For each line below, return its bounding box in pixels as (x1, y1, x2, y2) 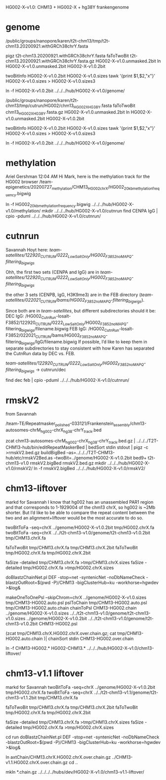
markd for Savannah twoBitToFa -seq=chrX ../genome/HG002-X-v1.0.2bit (5, 684, 156, 690)
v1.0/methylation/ (5, 208, 41, 213)
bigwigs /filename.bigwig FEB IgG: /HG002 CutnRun (21, 326, 119, 333)
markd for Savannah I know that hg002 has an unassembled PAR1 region (5, 499, 154, 505)
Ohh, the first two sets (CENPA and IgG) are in (5, 269, 99, 275)
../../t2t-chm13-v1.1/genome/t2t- (93, 689, 159, 695)
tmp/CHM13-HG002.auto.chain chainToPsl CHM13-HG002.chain (5, 605, 137, 611)
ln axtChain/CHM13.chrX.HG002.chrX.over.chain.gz (5, 754, 111, 760)
